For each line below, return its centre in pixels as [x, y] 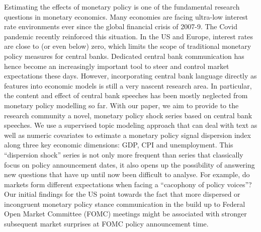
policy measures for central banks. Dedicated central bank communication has [124, 56]
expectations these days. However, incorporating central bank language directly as [130, 76]
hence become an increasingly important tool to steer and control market [117, 66]
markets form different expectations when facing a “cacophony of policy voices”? [128, 184]
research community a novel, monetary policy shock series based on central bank [128, 115]
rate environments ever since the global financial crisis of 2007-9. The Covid [121, 26]
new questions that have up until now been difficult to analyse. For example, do [127, 174]
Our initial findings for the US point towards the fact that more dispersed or [122, 194]
